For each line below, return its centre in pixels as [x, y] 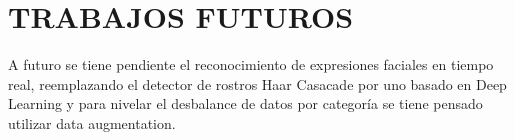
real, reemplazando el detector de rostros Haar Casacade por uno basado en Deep [257, 83]
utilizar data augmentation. [92, 122]
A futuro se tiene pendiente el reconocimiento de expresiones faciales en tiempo [251, 64]
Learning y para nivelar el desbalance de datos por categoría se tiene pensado [245, 103]
